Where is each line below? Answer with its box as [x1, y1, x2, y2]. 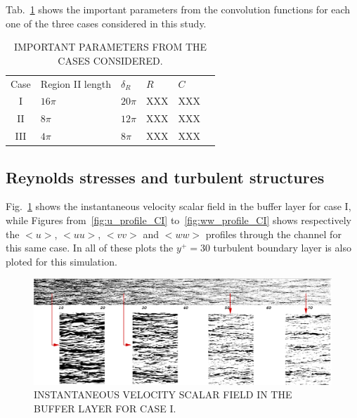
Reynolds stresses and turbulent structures [6, 166, 325, 188]
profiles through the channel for [205, 226, 342, 241]
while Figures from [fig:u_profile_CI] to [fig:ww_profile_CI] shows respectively [6, 213, 351, 228]
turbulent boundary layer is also [213, 240, 351, 255]
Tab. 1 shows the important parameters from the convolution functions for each [6, 2, 351, 16]
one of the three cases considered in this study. [6, 15, 207, 30]
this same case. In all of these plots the [6, 240, 174, 255]
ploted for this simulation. [6, 254, 117, 268]
